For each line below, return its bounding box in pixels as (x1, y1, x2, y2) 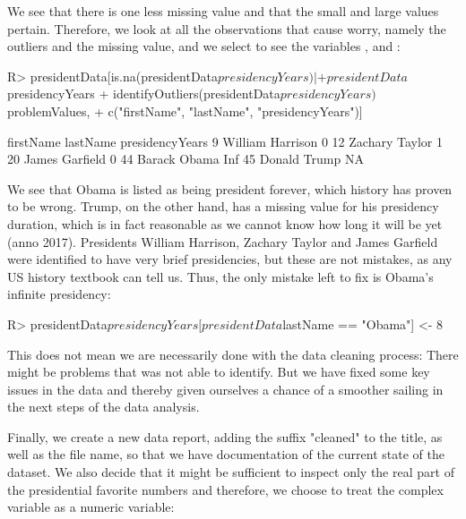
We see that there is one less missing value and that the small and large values (7, 2, 439, 20)
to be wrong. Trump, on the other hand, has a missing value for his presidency (7, 197, 439, 216)
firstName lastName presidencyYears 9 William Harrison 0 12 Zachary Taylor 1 (7, 132, 443, 150)
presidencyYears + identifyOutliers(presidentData (7, 84, 280, 103)
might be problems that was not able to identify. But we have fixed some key (7, 362, 430, 381)
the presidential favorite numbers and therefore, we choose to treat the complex (7, 480, 444, 498)
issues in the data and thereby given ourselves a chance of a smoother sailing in (7, 379, 444, 398)
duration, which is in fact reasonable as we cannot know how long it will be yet (7, 214, 443, 233)
